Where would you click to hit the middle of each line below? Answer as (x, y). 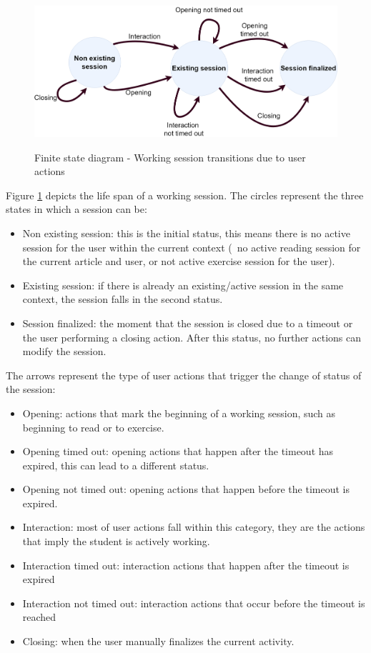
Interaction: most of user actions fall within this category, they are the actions (194, 527)
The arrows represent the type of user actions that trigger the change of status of (184, 375)
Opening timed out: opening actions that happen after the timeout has (178, 451)
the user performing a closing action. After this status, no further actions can (192, 337)
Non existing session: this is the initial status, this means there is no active (186, 233)
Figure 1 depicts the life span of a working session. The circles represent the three (185, 195)
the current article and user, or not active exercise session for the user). (179, 261)
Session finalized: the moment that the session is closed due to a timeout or (188, 323)
